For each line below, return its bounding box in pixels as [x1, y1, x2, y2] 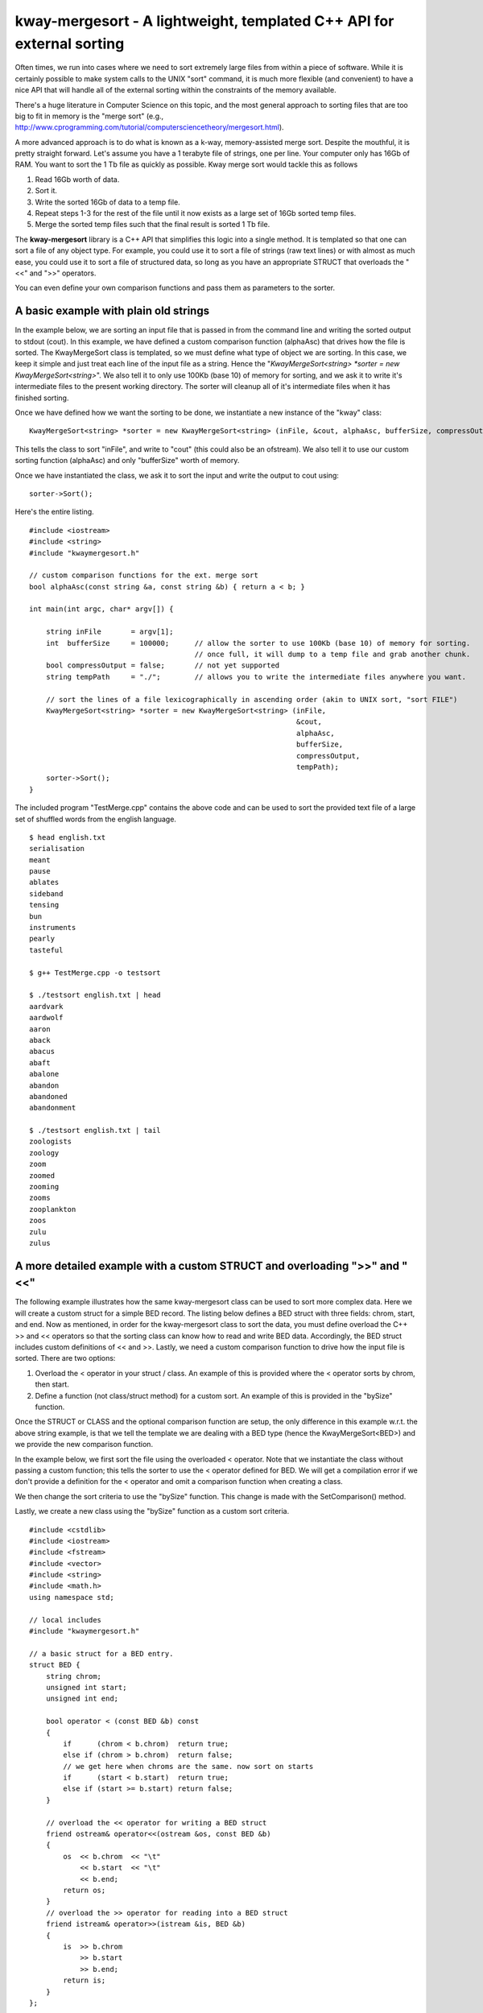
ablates [29, 878, 60, 887]
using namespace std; [29, 1593, 114, 1602]
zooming [29, 1182, 60, 1192]
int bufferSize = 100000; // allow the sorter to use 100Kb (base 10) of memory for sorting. [45, 639, 471, 647]
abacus [29, 1047, 56, 1056]
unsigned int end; [45, 1694, 119, 1703]
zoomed [29, 1171, 56, 1180]
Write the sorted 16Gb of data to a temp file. [35, 197, 180, 207]
